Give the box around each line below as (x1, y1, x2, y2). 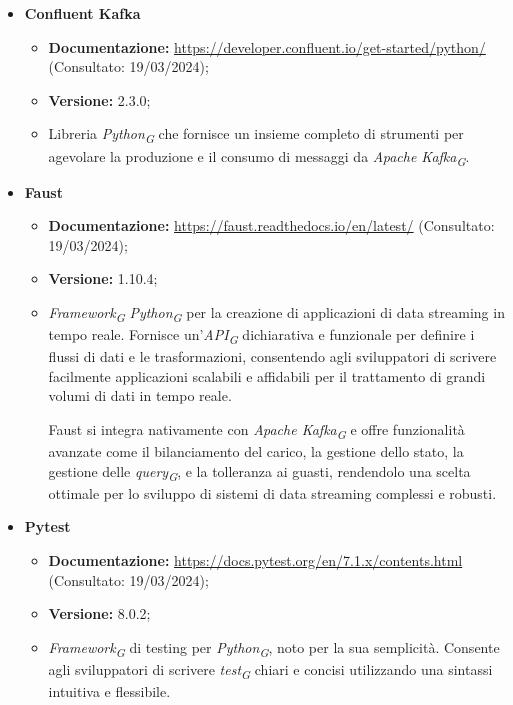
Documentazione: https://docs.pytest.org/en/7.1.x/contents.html (48, 550, 463, 571)
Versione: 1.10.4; (48, 268, 158, 289)
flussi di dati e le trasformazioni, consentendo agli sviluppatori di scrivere (48, 346, 497, 367)
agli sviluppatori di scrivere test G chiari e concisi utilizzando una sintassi (48, 658, 493, 682)
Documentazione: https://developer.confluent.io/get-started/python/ (48, 36, 486, 57)
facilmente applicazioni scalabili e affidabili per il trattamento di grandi (48, 365, 486, 386)
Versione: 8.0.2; (48, 603, 151, 624)
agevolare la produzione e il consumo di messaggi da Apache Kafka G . (48, 145, 470, 169)
